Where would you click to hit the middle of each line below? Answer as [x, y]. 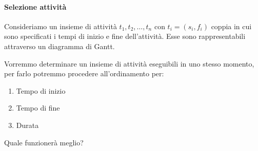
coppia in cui [231, 26]
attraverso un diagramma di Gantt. [59, 46]
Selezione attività [35, 6]
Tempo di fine [38, 108]
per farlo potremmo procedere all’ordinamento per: [84, 73]
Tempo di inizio [41, 90]
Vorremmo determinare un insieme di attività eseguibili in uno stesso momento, [129, 63]
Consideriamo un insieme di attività [61, 26]
